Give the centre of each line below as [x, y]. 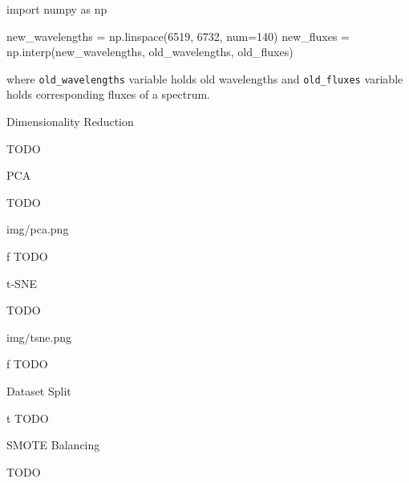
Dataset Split [39, 390]
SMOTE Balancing [53, 445]
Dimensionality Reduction [70, 122]
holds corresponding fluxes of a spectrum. [109, 94]
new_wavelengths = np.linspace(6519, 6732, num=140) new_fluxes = [178, 36]
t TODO [28, 418]
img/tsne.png [39, 337]
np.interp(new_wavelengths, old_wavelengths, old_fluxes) [150, 52]
